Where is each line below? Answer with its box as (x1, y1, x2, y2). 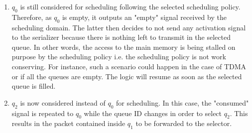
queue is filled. (11, 81, 56, 91)
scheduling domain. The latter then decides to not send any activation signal (11, 22, 246, 32)
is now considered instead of (20, 97, 106, 108)
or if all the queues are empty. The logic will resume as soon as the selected (11, 71, 242, 81)
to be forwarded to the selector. (135, 118, 232, 129)
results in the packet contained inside (11, 118, 126, 129)
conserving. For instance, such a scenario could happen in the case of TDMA (11, 61, 247, 71)
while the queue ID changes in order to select (84, 108, 222, 118)
